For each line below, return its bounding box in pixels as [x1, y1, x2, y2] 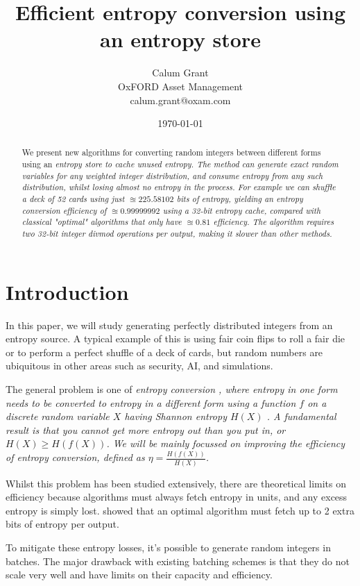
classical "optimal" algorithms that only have [22, 216, 182, 228]
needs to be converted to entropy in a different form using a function [6, 395, 296, 410]
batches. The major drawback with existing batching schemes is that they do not [6, 553, 350, 568]
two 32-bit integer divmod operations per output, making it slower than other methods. [22, 228, 332, 240]
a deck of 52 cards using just [22, 193, 125, 205]
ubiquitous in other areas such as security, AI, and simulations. [6, 358, 273, 373]
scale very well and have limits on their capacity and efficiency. [6, 567, 273, 582]
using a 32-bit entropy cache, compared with [162, 204, 320, 216]
